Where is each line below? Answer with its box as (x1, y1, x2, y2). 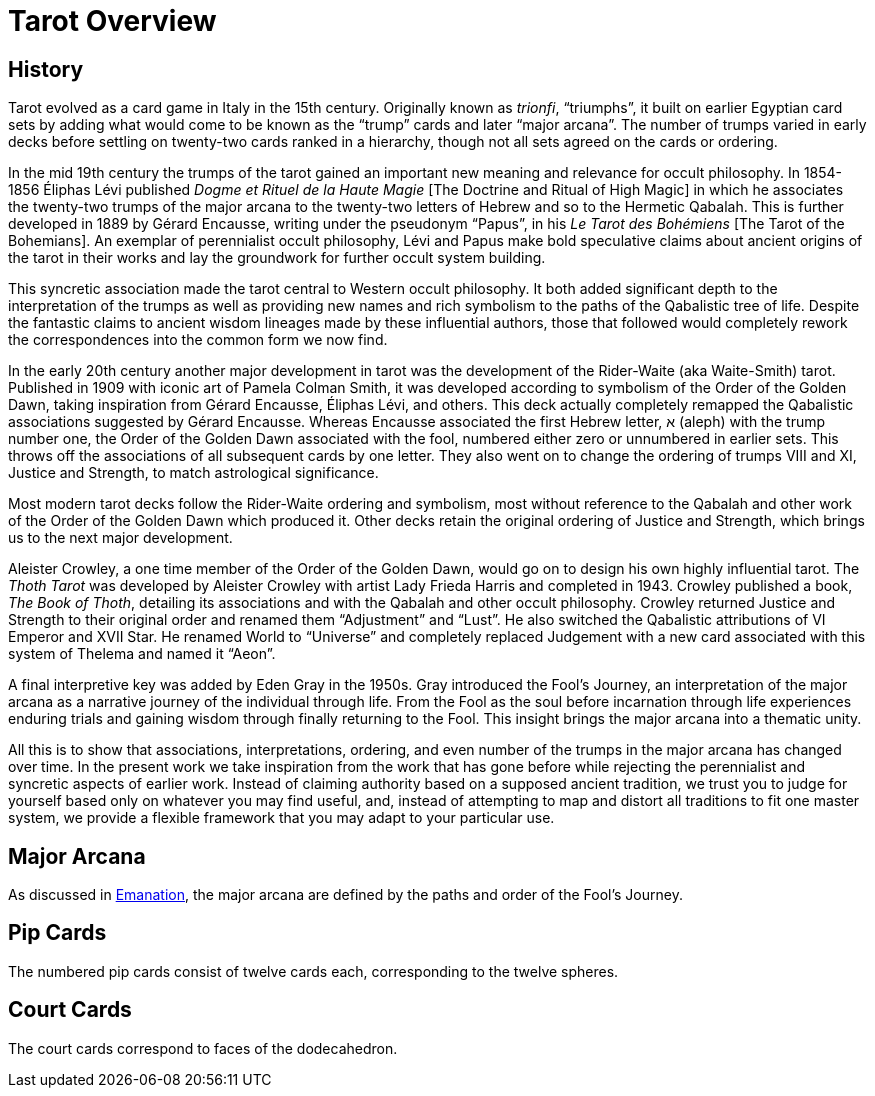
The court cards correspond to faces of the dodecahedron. (8, 1039, 398, 1057)
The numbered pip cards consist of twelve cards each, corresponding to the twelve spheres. (8, 962, 619, 980)
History (8, 56, 84, 82)
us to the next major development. (8, 529, 233, 547)
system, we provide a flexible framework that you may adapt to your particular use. (8, 809, 555, 827)
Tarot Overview (8, 4, 217, 38)
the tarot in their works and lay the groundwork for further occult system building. (8, 249, 546, 267)
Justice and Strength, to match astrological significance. (8, 464, 379, 482)
